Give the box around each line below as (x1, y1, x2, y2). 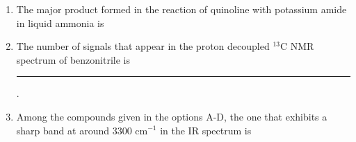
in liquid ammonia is (16, 15, 104, 30)
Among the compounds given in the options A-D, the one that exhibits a (16, 109, 327, 123)
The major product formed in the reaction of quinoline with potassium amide (16, 2, 347, 16)
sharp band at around (16, 123, 109, 137)
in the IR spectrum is (160, 123, 252, 137)
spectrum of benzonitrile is (16, 52, 130, 66)
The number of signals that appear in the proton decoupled (16, 39, 270, 53)
